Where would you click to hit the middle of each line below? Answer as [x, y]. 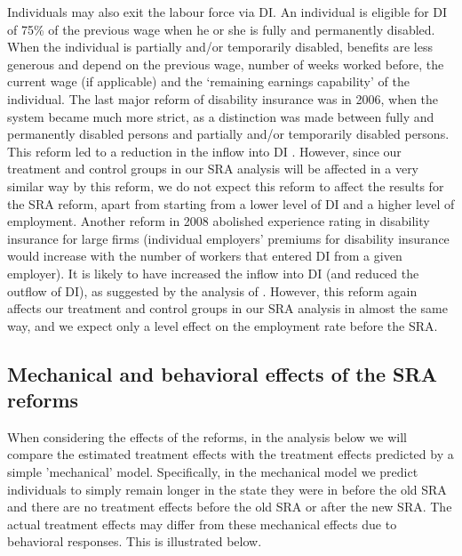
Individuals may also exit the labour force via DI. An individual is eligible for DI [227, 12]
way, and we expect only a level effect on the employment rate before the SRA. [223, 325]
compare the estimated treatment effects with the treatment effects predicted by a [231, 454]
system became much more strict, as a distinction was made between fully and [221, 116]
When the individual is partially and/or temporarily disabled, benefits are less [220, 47]
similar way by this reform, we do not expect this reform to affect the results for [226, 185]
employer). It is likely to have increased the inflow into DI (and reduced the [213, 273]
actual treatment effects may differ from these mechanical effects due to [202, 524]
